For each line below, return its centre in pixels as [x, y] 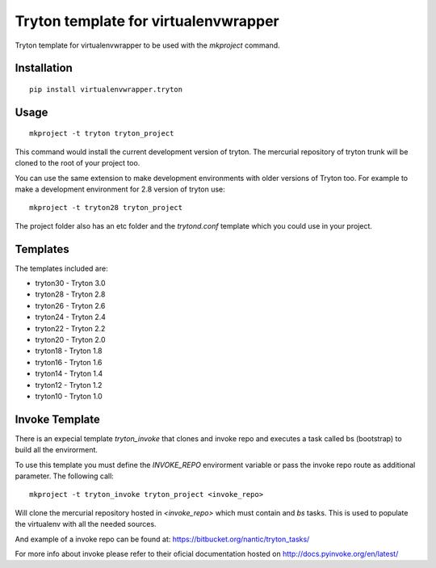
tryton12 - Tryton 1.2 [69, 385]
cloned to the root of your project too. [78, 163]
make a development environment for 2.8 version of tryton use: [120, 189]
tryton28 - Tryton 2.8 [70, 294]
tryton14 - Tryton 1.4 [69, 374]
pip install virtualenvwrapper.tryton [106, 89]
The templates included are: [61, 268]
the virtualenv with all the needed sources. [86, 524]
